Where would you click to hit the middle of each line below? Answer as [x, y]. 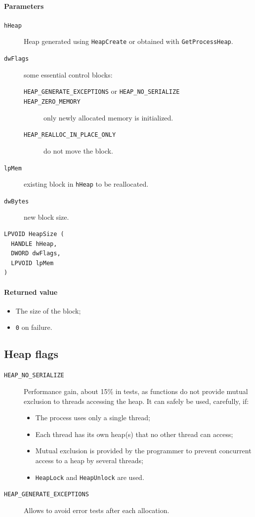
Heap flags [31, 354]
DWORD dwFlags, [36, 254]
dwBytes [17, 201]
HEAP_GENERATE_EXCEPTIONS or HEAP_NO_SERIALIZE [102, 91]
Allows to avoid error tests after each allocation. [97, 510]
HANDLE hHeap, [34, 244]
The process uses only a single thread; [93, 418]
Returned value [31, 292]
